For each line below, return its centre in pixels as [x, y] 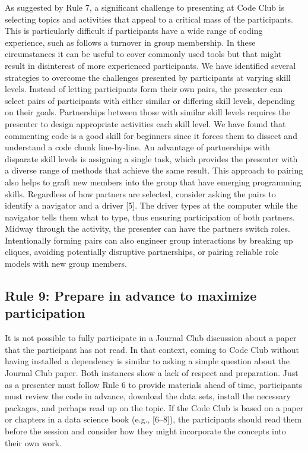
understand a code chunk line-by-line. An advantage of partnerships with [137, 147]
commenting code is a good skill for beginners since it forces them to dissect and [151, 135]
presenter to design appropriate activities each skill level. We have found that [145, 123]
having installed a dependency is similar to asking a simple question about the [147, 361]
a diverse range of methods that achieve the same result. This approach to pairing [154, 170]
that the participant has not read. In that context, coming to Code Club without [152, 349]
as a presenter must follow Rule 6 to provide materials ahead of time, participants [154, 384]
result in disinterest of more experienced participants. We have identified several [150, 65]
